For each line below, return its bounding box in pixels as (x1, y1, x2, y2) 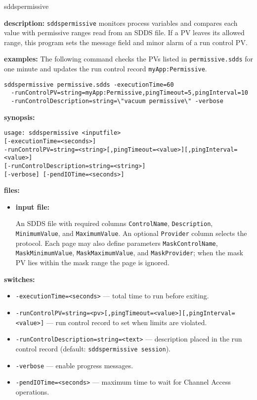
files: (4, 185, 20, 195)
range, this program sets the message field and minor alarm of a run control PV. (4, 37, 248, 47)
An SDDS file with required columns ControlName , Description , (15, 218, 213, 229)
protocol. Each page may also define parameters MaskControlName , (15, 237, 218, 248)
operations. (15, 386, 49, 397)
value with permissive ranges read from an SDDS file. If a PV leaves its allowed (4, 27, 245, 38)
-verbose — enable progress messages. (15, 360, 133, 370)
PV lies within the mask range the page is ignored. (15, 257, 170, 268)
